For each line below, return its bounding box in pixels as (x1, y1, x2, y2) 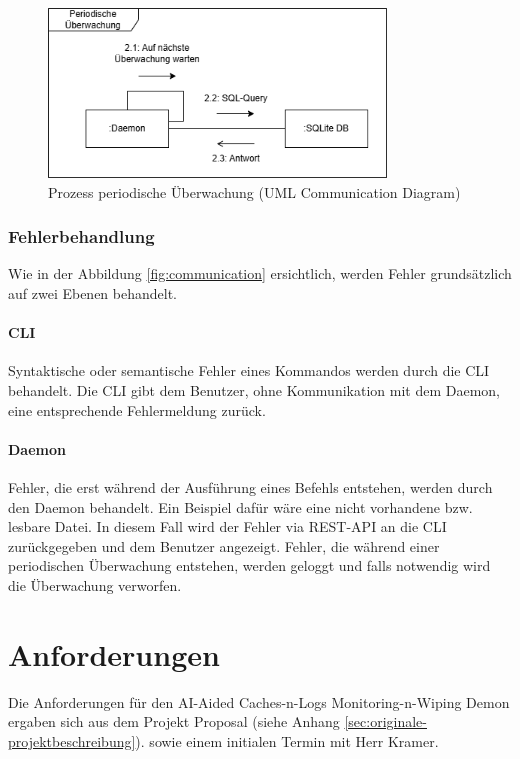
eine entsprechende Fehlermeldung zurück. (8, 399, 266, 420)
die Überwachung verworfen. (8, 574, 182, 595)
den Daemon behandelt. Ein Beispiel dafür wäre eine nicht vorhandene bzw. (8, 496, 473, 517)
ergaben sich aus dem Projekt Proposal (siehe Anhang (8, 711, 340, 732)
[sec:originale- (344, 711, 427, 732)
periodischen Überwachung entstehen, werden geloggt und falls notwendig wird (8, 555, 491, 576)
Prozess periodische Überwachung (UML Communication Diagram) (48, 181, 461, 202)
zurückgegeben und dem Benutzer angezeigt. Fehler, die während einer (8, 535, 440, 556)
